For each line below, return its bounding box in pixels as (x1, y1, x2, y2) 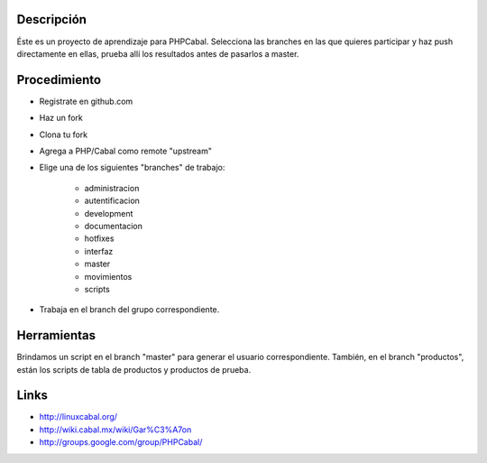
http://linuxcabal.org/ (39, 412, 117, 422)
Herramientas (16, 328, 96, 343)
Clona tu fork (39, 129, 88, 140)
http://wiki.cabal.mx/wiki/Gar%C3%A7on (39, 424, 192, 435)
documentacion (84, 220, 143, 231)
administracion (84, 182, 140, 193)
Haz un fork (39, 113, 83, 124)
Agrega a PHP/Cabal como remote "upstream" (39, 145, 212, 156)
